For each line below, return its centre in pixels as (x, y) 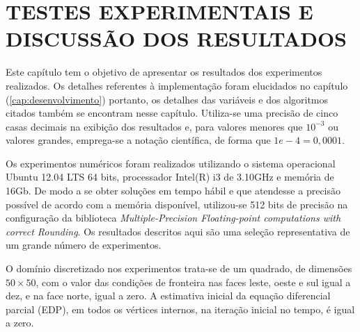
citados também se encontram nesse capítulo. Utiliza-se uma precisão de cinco (172, 113)
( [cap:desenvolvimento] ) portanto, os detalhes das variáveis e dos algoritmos (167, 99)
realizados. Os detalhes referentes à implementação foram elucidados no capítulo (177, 85)
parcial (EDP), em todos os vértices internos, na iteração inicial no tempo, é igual (180, 309)
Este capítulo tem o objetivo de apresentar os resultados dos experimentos (164, 72)
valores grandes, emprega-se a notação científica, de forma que (138, 140)
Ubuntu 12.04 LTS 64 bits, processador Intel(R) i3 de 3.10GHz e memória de (170, 177)
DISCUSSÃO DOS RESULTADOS (177, 39)
